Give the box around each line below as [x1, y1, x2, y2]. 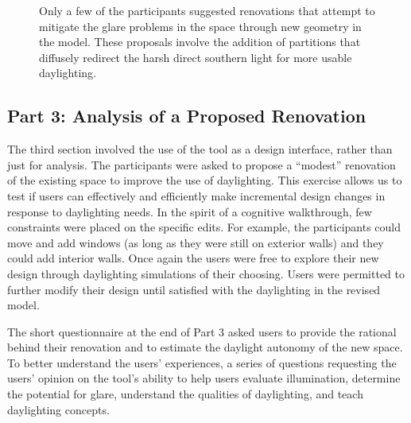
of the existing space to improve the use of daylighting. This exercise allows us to [7, 172, 402, 188]
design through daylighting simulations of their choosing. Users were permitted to [7, 265, 405, 281]
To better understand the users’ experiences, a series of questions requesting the [7, 354, 397, 371]
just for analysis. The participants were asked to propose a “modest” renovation [7, 156, 396, 173]
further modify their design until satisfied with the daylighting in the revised [7, 281, 381, 297]
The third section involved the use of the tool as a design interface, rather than [7, 141, 393, 157]
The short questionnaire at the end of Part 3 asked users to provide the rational [7, 323, 397, 340]
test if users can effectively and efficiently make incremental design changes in [7, 187, 386, 204]
